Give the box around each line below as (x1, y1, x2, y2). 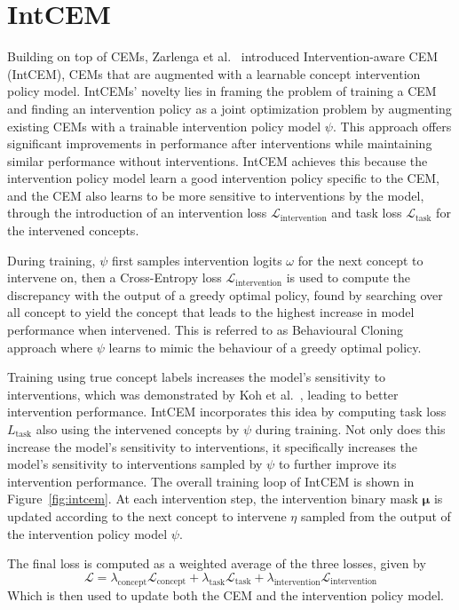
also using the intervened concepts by (36, 420, 240, 438)
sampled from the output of (300, 506, 451, 525)
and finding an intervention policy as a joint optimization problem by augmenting (7, 99, 452, 117)
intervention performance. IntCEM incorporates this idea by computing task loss (7, 402, 447, 421)
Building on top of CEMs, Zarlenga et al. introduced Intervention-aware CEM (7, 47, 439, 66)
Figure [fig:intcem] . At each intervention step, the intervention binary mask (7, 489, 418, 508)
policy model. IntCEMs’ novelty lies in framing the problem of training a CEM (7, 82, 437, 100)
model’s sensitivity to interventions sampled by (7, 455, 263, 473)
